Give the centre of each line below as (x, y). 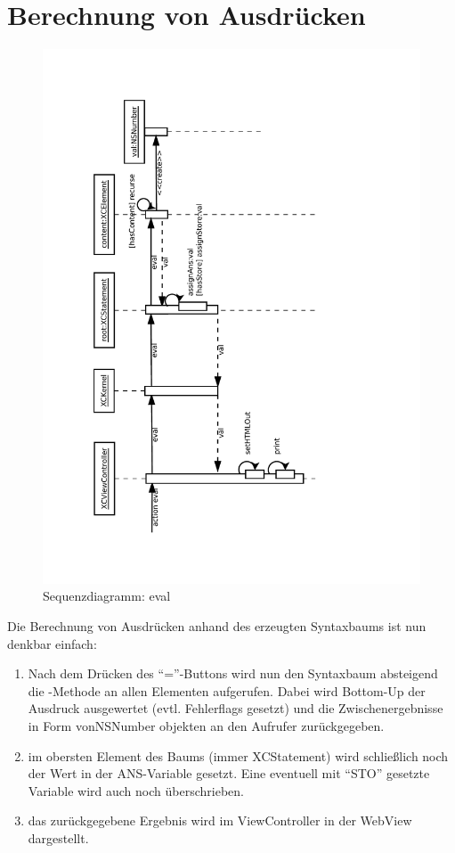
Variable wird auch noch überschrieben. (136, 790)
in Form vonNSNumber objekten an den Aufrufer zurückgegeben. (206, 725)
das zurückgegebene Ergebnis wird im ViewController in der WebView (220, 820)
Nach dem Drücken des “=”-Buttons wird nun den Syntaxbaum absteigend (233, 673)
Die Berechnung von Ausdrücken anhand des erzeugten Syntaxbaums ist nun (217, 626)
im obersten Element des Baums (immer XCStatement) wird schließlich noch (238, 755)
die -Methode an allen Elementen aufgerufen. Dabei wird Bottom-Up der (227, 690)
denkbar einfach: (52, 643)
